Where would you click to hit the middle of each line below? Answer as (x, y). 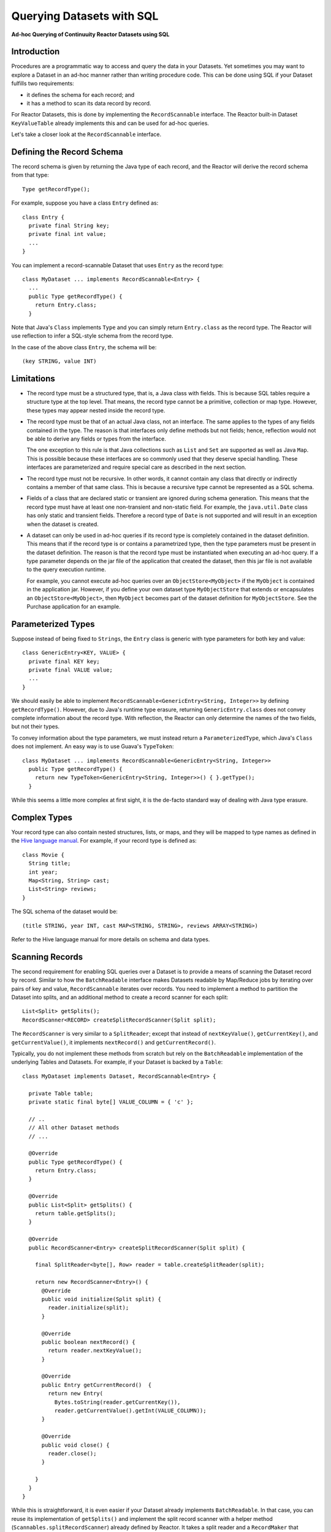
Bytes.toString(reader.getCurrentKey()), (117, 1402)
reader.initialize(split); (89, 1308)
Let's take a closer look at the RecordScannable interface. (86, 134)
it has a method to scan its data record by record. (89, 104)
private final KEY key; (64, 661)
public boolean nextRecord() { (89, 1342)
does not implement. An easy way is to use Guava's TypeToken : (93, 746)
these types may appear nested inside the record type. (96, 410)
